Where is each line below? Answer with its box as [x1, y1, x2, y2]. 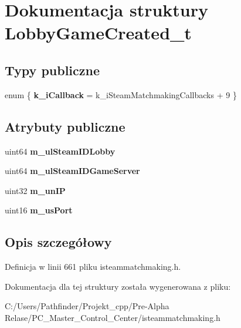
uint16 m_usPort [5, 204, 73, 216]
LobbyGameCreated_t [5, 21, 192, 45]
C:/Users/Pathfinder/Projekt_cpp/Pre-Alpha [5, 300, 169, 312]
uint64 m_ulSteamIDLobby [5, 145, 116, 157]
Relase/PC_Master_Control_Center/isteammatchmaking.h [5, 311, 220, 323]
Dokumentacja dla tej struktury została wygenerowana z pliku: [5, 280, 231, 292]
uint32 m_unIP [5, 184, 66, 196]
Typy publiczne [5, 61, 100, 79]
